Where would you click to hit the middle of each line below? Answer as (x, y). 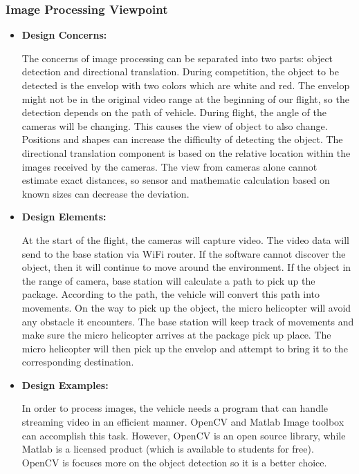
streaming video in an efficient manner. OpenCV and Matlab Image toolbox (183, 422)
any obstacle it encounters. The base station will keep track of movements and (188, 321)
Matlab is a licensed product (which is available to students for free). (168, 449)
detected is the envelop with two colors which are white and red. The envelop (186, 85)
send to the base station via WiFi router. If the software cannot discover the (184, 253)
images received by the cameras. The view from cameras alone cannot (169, 166)
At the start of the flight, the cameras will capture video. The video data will (185, 239)
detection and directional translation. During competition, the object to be (180, 72)
